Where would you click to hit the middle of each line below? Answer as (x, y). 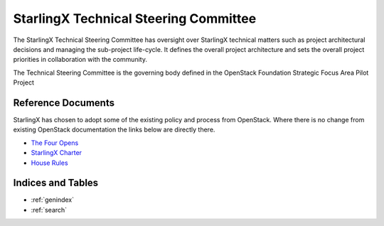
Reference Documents (64, 103)
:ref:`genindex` (53, 200)
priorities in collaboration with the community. (80, 60)
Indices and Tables (56, 183)
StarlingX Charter (56, 153)
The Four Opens (55, 143)
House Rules (49, 163)
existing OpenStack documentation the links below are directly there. (114, 130)
